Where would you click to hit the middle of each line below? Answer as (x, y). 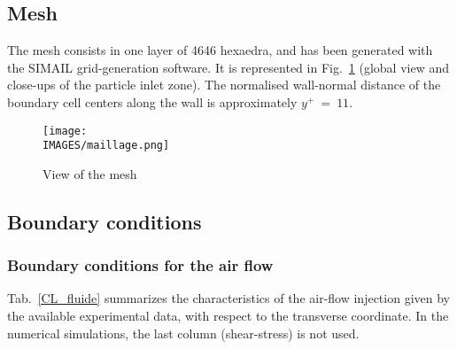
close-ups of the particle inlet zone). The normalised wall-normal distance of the (224, 85)
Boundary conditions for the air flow (140, 265)
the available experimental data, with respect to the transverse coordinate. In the (228, 316)
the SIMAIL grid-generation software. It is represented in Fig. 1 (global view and (228, 67)
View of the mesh (90, 173)
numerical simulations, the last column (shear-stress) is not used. (183, 333)
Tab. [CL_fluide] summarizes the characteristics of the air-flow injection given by (228, 298)
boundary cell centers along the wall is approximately (152, 101)
